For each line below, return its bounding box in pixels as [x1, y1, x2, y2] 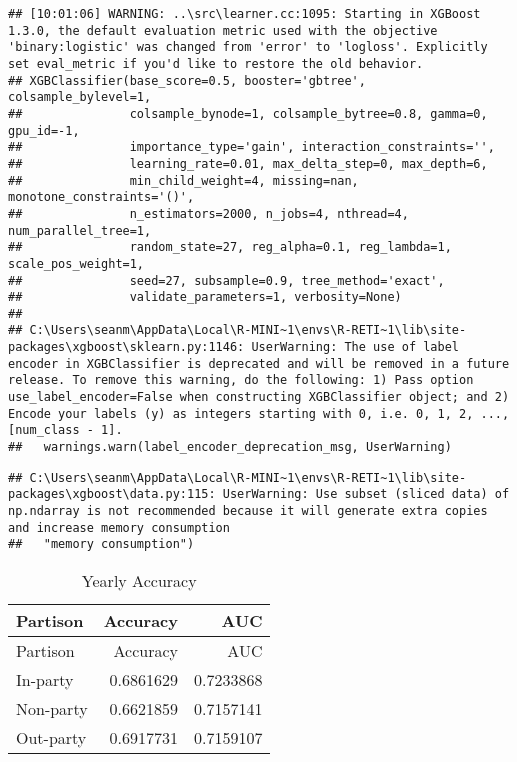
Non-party [16, 697, 88, 720]
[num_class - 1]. [8, 423, 123, 438]
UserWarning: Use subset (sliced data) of [222, 487, 510, 502]
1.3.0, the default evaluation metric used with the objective [8, 23, 438, 38]
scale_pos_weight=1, [8, 256, 145, 271]
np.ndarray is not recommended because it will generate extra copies [8, 504, 488, 519]
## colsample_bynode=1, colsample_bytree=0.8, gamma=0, [8, 106, 488, 121]
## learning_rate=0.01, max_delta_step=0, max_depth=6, [8, 156, 488, 171]
